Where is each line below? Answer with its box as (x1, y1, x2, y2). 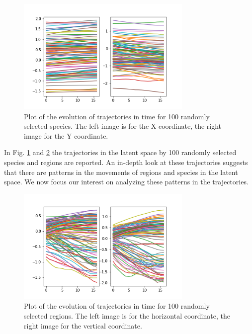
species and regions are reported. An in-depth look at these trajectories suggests (4, 157, 248, 167)
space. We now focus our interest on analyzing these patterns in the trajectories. (4, 176, 249, 187)
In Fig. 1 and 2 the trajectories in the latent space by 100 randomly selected (4, 147, 237, 158)
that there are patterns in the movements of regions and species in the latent (4, 167, 238, 177)
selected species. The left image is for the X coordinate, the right (24, 121, 222, 131)
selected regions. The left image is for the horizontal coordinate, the (24, 310, 230, 321)
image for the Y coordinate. (24, 130, 108, 141)
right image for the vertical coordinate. (24, 320, 142, 331)
